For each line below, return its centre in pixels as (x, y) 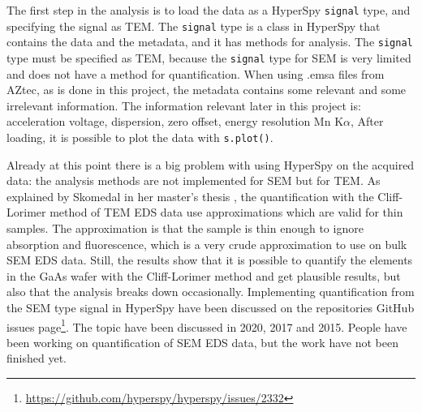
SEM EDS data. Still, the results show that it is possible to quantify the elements (210, 260)
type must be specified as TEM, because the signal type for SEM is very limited (209, 57)
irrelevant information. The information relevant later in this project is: (184, 105)
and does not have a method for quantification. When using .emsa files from (196, 73)
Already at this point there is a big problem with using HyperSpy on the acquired (211, 164)
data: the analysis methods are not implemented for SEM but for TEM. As (194, 180)
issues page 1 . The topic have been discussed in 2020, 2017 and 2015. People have (207, 325)
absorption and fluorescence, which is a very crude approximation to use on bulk (207, 244)
